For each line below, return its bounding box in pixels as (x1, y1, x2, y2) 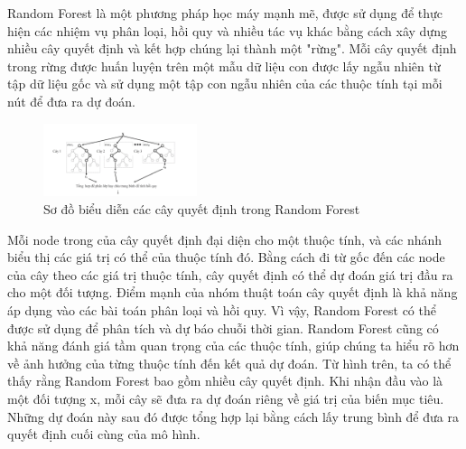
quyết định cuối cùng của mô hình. (7, 425, 200, 444)
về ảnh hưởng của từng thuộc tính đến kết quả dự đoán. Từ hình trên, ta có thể (7, 353, 452, 372)
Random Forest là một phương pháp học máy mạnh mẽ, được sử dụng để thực (7, 4, 443, 22)
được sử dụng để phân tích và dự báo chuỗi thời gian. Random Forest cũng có (7, 318, 439, 337)
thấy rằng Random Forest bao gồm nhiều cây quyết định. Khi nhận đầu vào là (7, 371, 443, 390)
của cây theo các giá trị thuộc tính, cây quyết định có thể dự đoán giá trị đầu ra (7, 265, 453, 284)
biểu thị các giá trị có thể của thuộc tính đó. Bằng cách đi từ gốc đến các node (7, 248, 445, 267)
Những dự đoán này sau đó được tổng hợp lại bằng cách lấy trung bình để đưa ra (7, 407, 459, 426)
